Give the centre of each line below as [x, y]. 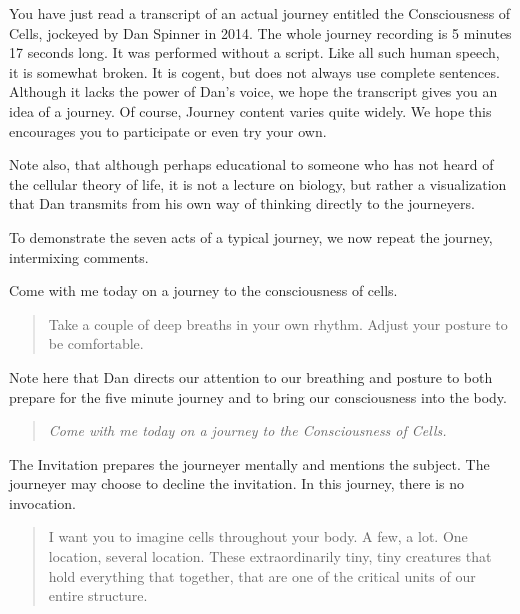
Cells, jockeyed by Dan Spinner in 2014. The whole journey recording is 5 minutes [260, 32]
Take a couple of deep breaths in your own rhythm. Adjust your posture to [278, 323]
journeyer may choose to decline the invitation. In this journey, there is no [237, 483]
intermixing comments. [79, 256]
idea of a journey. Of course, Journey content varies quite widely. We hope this [250, 110]
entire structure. [98, 595]
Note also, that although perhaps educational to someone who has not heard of [251, 164]
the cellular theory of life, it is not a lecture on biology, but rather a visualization [258, 183]
